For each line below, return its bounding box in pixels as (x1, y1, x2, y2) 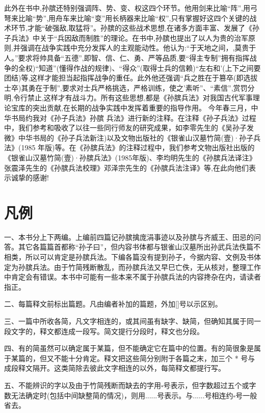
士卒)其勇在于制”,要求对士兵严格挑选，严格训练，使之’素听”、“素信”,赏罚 (4, 82, 248, 93)
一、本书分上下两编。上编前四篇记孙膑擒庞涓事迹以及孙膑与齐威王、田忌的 (4, 231, 254, 242)
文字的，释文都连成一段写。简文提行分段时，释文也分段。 (11, 325, 204, 336)
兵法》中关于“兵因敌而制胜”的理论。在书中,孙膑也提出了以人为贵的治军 (11, 32, 249, 43)
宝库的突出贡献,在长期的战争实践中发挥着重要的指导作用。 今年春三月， (11, 102, 251, 113)
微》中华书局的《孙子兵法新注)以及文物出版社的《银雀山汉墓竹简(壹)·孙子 (4, 132, 254, 143)
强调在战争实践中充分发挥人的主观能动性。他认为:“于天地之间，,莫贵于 (20, 42, 256, 53)
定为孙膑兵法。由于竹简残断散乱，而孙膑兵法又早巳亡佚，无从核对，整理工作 (4, 261, 261, 272)
